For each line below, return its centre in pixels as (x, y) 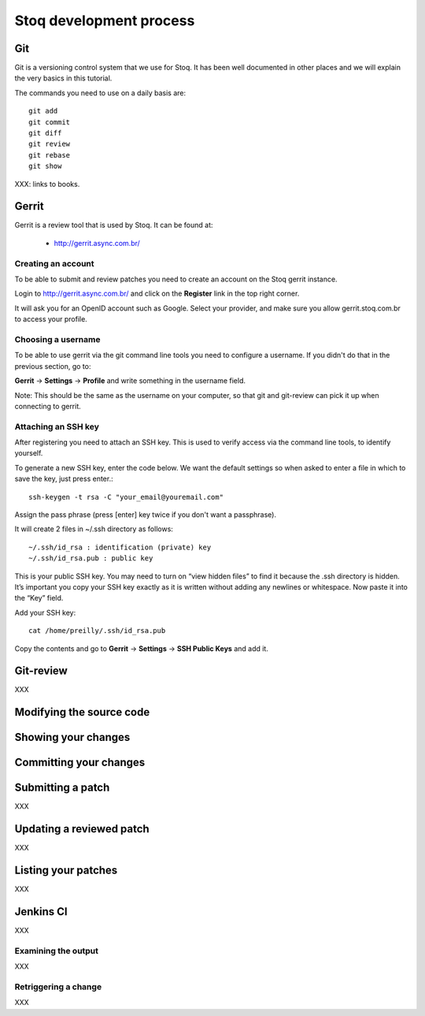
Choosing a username (57, 339)
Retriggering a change (58, 987)
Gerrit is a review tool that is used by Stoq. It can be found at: (114, 225)
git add (43, 111)
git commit (50, 122)
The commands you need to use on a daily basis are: (100, 93)
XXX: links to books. (47, 184)
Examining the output (56, 951)
